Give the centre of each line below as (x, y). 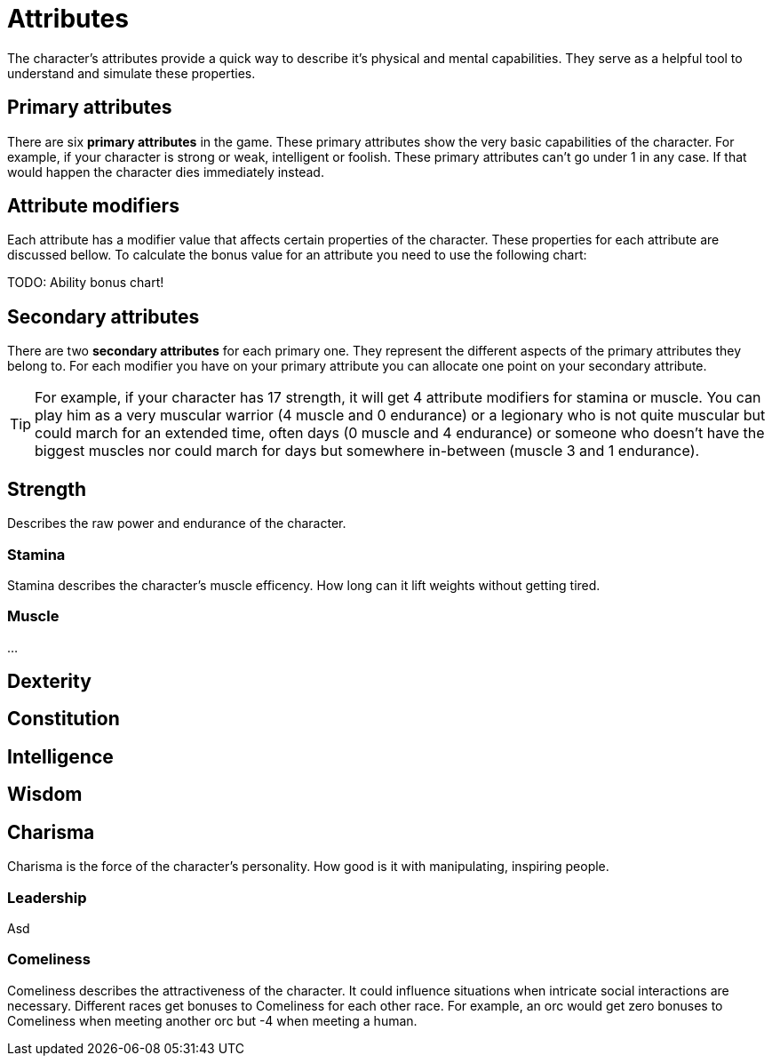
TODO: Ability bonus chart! (86, 283)
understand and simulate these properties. (131, 73)
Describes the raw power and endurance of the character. (177, 524)
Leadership (47, 897)
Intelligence (60, 756)
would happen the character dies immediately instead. (166, 172)
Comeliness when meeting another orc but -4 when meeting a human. (212, 1020)
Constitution (64, 719)
